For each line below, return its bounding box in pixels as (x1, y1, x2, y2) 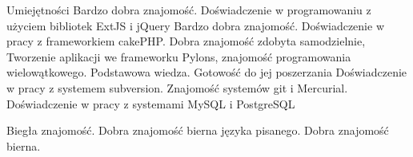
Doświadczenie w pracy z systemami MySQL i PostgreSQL (6, 95, 295, 112)
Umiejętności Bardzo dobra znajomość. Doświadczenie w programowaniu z (6, 2, 371, 18)
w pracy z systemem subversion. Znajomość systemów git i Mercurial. (6, 79, 348, 96)
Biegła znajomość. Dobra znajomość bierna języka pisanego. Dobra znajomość (6, 122, 389, 139)
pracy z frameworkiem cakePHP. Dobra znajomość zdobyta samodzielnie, (6, 33, 366, 49)
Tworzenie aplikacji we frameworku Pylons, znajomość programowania (6, 48, 351, 65)
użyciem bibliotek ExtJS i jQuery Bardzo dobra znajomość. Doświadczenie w (6, 17, 384, 33)
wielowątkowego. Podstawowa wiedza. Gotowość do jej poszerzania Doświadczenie (6, 64, 407, 80)
